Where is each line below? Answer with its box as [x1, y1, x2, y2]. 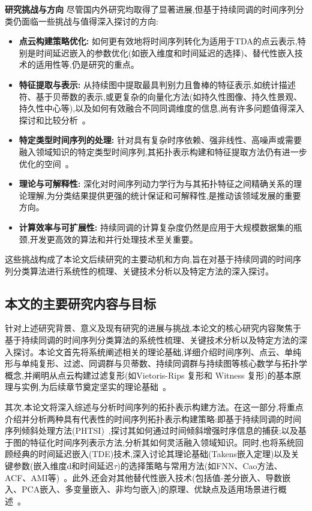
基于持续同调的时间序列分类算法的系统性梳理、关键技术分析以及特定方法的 [5, 334, 299, 346]
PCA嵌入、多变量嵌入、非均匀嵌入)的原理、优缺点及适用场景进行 [21, 483, 278, 495]
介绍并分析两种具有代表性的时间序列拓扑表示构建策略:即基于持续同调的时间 [5, 412, 301, 425]
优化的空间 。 [19, 157, 74, 170]
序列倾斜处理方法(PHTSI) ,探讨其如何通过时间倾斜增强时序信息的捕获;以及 [5, 424, 298, 437]
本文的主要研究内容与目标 [5, 294, 156, 312]
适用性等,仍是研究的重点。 [35, 58, 139, 71]
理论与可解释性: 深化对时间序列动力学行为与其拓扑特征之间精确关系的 [19, 177, 293, 190]
